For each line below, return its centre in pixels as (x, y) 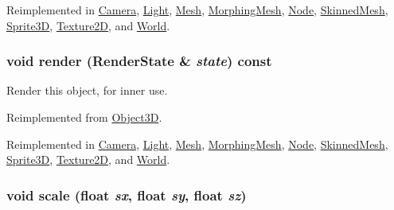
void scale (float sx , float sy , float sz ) (127, 194)
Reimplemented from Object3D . (84, 117)
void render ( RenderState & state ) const (139, 61)
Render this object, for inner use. (87, 90)
